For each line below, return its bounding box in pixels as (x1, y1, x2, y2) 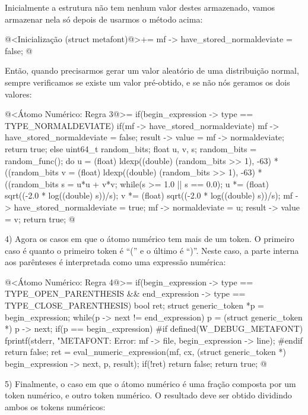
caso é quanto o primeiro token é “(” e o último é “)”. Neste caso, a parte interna (5, 244, 299, 256)
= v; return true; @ (5, 212, 75, 225)
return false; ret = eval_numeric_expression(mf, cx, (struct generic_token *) (5, 345, 286, 358)
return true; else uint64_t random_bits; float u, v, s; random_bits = (5, 142, 257, 155)
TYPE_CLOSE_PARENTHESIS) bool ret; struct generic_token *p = (5, 299, 264, 312)
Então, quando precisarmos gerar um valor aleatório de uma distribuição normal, (5, 64, 299, 77)
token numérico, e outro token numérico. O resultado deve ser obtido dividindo (5, 389, 292, 401)
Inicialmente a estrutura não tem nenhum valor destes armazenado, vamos (5, 1, 275, 13)
